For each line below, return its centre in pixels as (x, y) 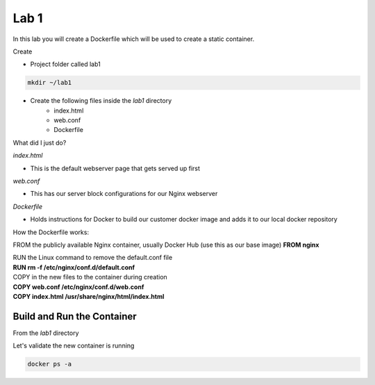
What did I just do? (40, 142)
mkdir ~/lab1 (50, 83)
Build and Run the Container (75, 316)
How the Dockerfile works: (51, 232)
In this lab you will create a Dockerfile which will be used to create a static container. (134, 39)
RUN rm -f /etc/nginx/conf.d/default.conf (74, 267)
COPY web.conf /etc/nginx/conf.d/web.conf (78, 287)
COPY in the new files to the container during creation (90, 277)
